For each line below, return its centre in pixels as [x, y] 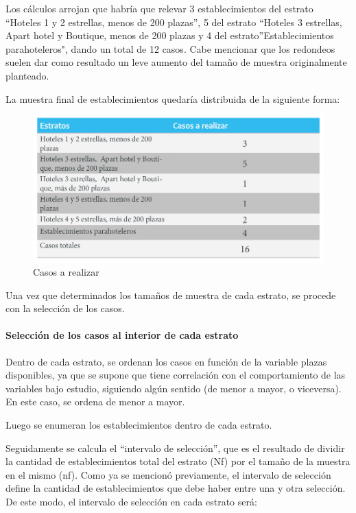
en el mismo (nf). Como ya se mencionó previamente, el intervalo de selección [168, 474]
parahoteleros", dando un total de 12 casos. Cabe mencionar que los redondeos [170, 48]
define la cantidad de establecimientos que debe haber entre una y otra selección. [176, 488]
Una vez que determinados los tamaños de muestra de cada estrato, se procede [171, 295]
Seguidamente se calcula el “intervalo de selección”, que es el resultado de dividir [175, 448]
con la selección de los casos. [65, 308]
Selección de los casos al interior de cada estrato [122, 335]
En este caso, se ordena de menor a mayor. [95, 402]
